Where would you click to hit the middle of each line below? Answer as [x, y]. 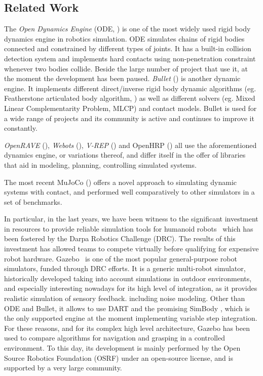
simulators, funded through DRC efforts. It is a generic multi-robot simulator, [125, 268]
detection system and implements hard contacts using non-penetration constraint [130, 58]
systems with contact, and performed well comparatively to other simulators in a [129, 192]
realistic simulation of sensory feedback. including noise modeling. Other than [125, 298]
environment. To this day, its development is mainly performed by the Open [122, 348]
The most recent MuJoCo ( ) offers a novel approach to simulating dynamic [121, 182]
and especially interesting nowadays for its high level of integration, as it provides [131, 288]
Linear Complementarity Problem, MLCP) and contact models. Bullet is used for [130, 108]
